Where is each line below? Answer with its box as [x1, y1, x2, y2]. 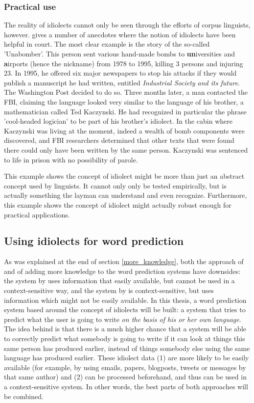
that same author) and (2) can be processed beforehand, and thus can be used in [4, 372, 247, 382]
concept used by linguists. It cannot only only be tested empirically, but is [4, 180, 227, 190]
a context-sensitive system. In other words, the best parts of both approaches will [4, 381, 248, 392]
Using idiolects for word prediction [4, 233, 184, 248]
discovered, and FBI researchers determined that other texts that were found [4, 135, 234, 145]
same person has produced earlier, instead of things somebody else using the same [4, 343, 250, 353]
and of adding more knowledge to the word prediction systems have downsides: [4, 266, 241, 276]
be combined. [4, 391, 44, 401]
